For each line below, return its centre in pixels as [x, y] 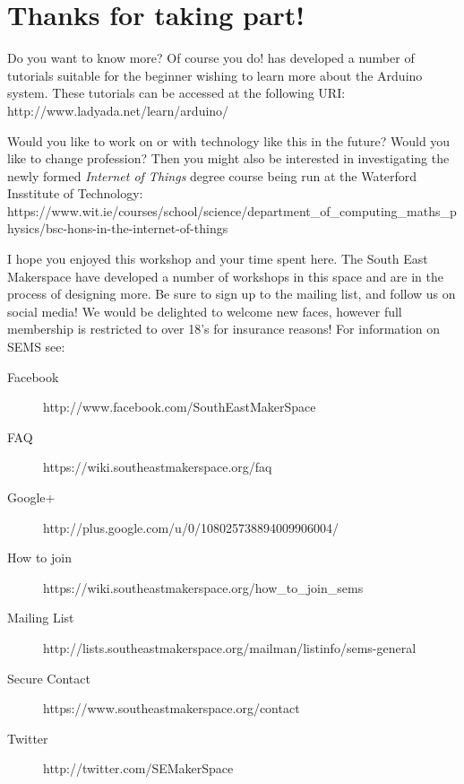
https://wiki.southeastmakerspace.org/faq [158, 467]
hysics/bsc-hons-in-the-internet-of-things [118, 228]
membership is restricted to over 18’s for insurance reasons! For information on [223, 329]
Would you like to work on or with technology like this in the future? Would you [229, 140]
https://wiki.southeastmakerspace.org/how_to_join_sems [203, 587]
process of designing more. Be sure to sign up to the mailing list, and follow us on [232, 294]
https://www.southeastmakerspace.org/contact [172, 708]
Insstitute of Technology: [75, 193]
